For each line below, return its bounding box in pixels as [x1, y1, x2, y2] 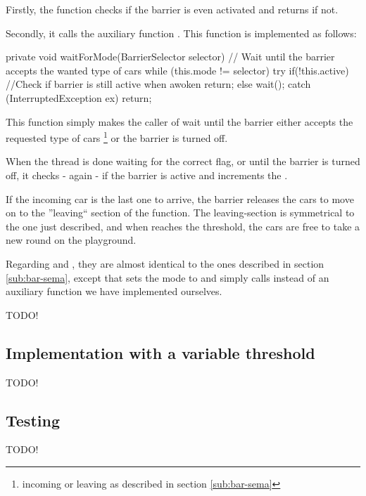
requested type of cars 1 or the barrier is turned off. [6, 129, 228, 145]
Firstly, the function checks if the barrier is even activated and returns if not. [6, 2, 339, 16]
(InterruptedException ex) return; [6, 90, 152, 105]
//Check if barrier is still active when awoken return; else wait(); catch [6, 77, 311, 91]
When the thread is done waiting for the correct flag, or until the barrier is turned [6, 154, 360, 169]
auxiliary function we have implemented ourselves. [6, 284, 222, 299]
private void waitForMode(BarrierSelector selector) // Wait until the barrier [6, 49, 335, 64]
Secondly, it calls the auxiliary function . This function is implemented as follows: [6, 25, 357, 40]
